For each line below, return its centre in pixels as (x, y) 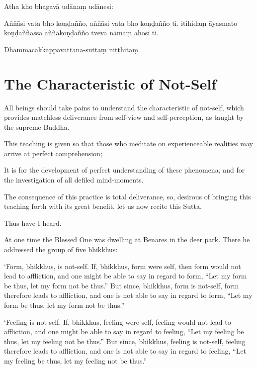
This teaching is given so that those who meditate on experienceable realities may (128, 143)
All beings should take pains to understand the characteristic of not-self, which (124, 107)
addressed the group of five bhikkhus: (61, 249)
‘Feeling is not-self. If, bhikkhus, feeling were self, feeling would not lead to (118, 322)
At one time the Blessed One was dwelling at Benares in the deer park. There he (127, 239)
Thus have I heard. (33, 223)
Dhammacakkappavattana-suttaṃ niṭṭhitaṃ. (72, 49)
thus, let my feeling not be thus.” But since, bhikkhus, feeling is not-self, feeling (125, 341)
